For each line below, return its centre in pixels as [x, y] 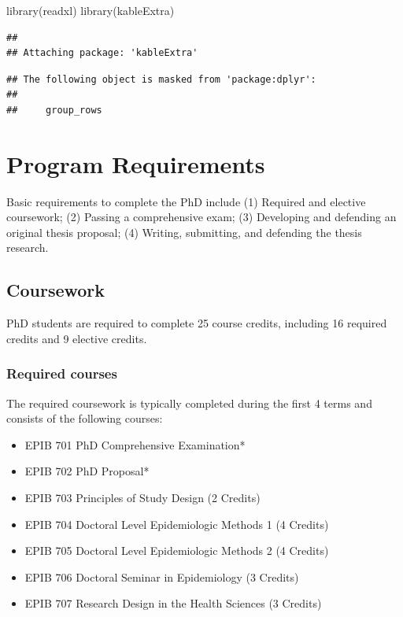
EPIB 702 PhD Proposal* [87, 471]
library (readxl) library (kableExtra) [91, 10]
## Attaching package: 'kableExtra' [102, 53]
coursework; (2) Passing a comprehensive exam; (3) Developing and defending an [201, 217]
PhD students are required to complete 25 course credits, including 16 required [197, 323]
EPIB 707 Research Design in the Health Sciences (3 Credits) [173, 603]
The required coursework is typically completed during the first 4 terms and [189, 403]
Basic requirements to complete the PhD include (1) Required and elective [186, 201]
